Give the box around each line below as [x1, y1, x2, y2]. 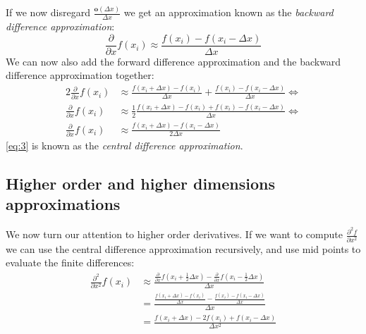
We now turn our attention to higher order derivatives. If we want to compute [6, 227, 343, 242]
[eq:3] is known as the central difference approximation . [6, 137, 243, 152]
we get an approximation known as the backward [123, 5, 334, 20]
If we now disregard [6, 5, 90, 20]
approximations [6, 193, 121, 215]
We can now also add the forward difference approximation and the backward [6, 54, 341, 68]
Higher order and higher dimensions [6, 172, 275, 194]
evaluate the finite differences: [6, 255, 135, 270]
